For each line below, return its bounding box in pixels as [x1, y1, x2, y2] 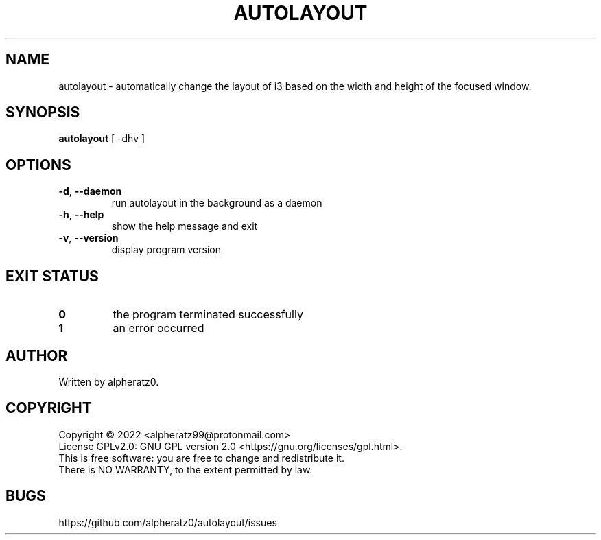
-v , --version [58, 232, 119, 244]
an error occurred [113, 321, 204, 336]
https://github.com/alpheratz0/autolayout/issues [58, 516, 277, 528]
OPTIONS [5, 156, 71, 174]
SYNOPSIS [5, 104, 80, 121]
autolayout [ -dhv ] [58, 132, 145, 145]
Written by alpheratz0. [58, 375, 159, 388]
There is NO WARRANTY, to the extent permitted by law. [58, 463, 313, 476]
